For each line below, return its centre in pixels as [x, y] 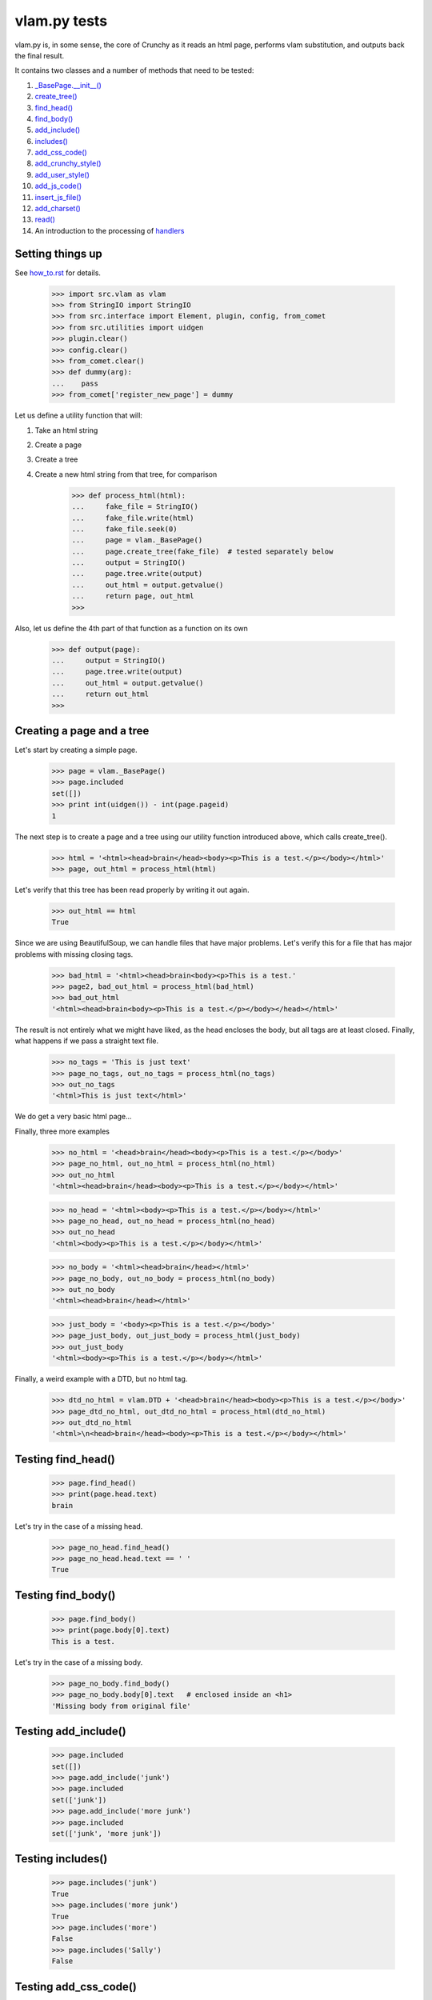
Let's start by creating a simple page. [76, 750]
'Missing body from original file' [121, 1706]
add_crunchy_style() [68, 163]
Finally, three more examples [62, 1131]
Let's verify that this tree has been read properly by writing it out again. [132, 890]
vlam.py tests [61, 21]
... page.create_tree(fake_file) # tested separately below [202, 551]
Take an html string [66, 430]
